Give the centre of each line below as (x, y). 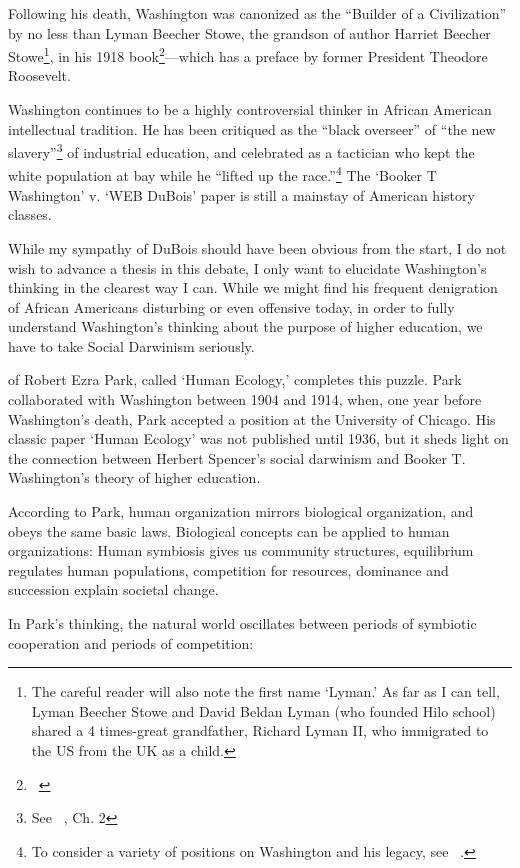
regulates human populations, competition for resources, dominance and (228, 569)
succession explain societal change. (113, 589)
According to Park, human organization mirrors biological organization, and (241, 511)
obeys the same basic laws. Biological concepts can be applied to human (229, 530)
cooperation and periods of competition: (131, 642)
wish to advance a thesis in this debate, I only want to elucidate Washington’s (247, 267)
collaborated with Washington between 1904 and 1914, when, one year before (245, 399)
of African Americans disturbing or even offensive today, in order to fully (231, 306)
